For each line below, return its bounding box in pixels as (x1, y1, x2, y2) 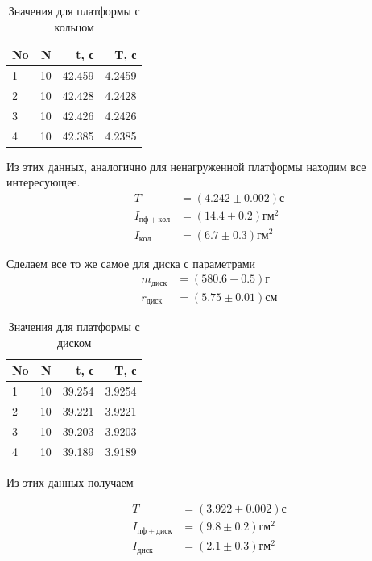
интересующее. (6, 174, 81, 190)
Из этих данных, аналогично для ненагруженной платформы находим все (6, 157, 366, 174)
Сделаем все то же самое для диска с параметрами (6, 254, 256, 271)
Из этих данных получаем (6, 473, 134, 490)
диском (56, 333, 92, 350)
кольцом (54, 18, 94, 35)
